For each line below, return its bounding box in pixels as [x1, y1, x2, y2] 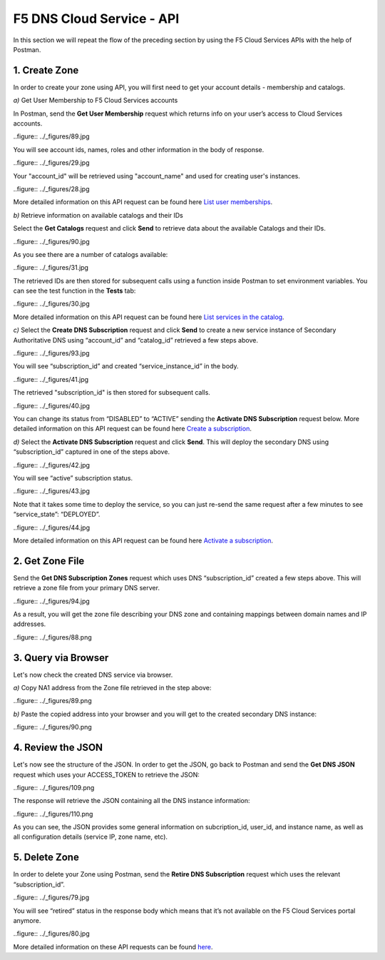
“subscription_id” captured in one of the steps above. [13, 448, 170, 456]
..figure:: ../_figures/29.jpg [13, 158, 90, 167]
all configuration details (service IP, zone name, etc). [13, 832, 168, 842]
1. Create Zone [13, 64, 79, 76]
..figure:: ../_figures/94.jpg [13, 597, 91, 605]
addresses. [13, 620, 46, 628]
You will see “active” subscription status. [13, 473, 133, 482]
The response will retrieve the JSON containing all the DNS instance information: [13, 797, 250, 805]
